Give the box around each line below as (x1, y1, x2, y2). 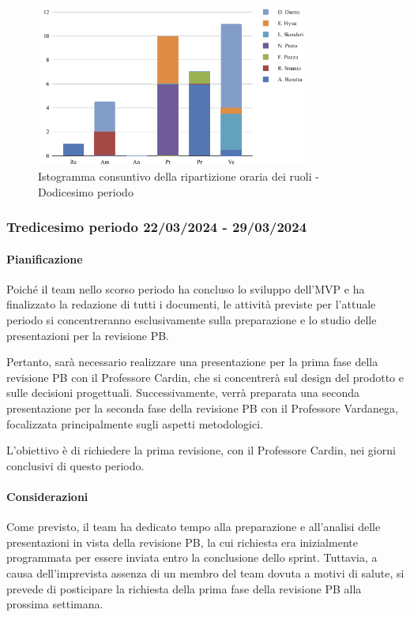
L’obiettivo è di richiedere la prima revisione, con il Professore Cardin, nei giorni (6, 442, 396, 458)
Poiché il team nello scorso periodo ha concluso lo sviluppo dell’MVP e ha (6, 280, 365, 297)
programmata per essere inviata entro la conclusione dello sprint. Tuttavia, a (6, 549, 378, 566)
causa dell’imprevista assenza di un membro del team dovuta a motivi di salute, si (6, 564, 404, 581)
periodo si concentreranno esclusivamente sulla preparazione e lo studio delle (6, 312, 377, 327)
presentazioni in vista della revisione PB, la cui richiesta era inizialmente (6, 533, 358, 550)
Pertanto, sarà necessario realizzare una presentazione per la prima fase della (6, 353, 378, 370)
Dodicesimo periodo (38, 183, 134, 200)
